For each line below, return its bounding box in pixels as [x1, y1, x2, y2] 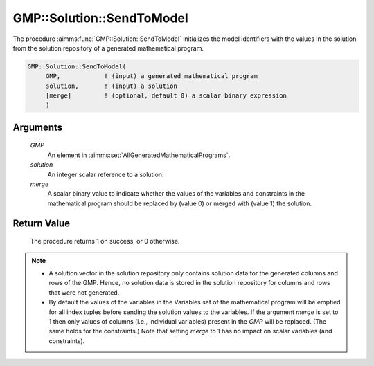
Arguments [12, 121, 63, 133]
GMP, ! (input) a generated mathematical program [45, 73, 258, 80]
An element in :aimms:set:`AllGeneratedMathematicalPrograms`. [47, 151, 231, 159]
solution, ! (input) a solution [45, 82, 178, 90]
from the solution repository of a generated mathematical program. [12, 44, 204, 52]
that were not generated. [48, 288, 120, 297]
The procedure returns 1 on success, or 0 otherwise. [30, 237, 180, 246]
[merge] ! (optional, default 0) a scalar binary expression [45, 92, 287, 100]
